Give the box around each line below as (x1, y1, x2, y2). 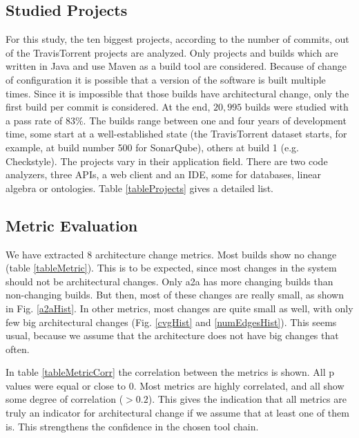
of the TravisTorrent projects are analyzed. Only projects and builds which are (6, 45, 338, 59)
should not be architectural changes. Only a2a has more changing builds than (6, 274, 333, 288)
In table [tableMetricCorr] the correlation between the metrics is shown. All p (6, 365, 335, 379)
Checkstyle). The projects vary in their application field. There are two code (6, 153, 328, 168)
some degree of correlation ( (6, 392, 124, 406)
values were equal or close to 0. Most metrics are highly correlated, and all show (6, 378, 345, 392)
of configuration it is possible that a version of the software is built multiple (6, 72, 326, 86)
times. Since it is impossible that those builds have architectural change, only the (6, 86, 349, 100)
